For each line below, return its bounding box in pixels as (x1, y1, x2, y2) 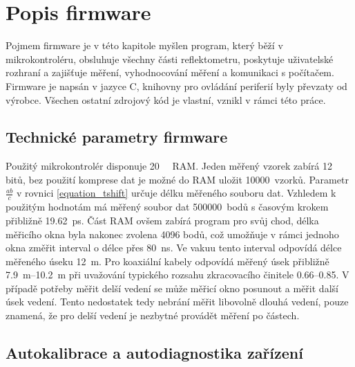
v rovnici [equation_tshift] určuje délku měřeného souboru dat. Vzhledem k (17, 186, 336, 200)
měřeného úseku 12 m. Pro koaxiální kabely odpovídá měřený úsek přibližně (6, 253, 329, 268)
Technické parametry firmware (6, 126, 228, 147)
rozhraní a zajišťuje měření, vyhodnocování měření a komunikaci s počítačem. (6, 65, 334, 80)
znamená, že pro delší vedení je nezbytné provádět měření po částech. (6, 308, 300, 323)
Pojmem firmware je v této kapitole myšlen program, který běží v (6, 38, 283, 53)
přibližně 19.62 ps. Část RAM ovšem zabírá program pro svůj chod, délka (6, 213, 319, 227)
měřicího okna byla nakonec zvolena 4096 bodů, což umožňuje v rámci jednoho (6, 226, 339, 241)
